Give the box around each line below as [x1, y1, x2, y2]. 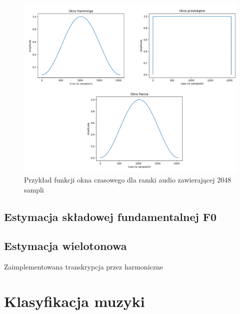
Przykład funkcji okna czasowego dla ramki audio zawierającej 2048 [24, 174, 231, 185]
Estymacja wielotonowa [4, 238, 127, 253]
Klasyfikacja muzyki [4, 291, 145, 311]
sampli [24, 184, 44, 194]
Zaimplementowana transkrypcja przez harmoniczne [4, 261, 163, 272]
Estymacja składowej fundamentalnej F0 [4, 208, 217, 224]
